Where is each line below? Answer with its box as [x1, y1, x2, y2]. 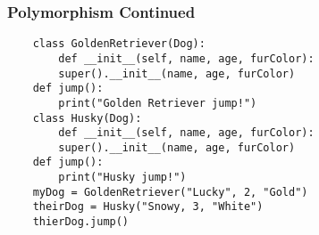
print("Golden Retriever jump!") [58, 96, 257, 109]
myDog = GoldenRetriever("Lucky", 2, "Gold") [32, 185, 308, 199]
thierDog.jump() [32, 215, 130, 229]
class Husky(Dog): [32, 111, 142, 125]
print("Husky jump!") [58, 171, 187, 184]
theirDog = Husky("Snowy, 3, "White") [32, 200, 264, 214]
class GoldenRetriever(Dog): [32, 37, 206, 51]
